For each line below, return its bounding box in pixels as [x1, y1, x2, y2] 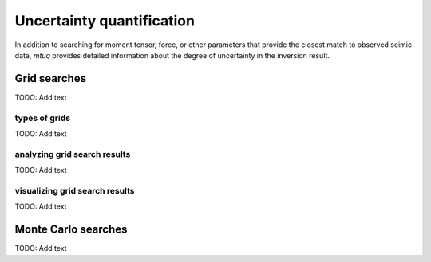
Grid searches [14, 72, 87, 85]
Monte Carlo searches [14, 223, 128, 237]
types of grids [14, 112, 71, 123]
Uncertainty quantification [14, 12, 196, 29]
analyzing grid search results [14, 148, 131, 159]
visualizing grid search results [14, 185, 135, 196]
